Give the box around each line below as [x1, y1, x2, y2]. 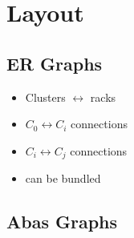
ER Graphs [6, 50, 103, 75]
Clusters [25, 88, 66, 105]
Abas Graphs [6, 209, 118, 234]
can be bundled [25, 170, 101, 187]
